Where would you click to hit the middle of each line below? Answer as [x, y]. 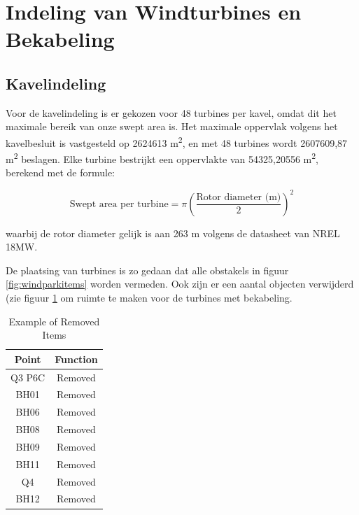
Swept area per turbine [119, 204]
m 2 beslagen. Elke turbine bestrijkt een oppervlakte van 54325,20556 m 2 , [162, 158]
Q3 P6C [28, 377]
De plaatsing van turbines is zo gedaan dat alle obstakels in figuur [147, 270]
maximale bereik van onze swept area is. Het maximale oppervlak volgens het [172, 126]
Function [76, 359]
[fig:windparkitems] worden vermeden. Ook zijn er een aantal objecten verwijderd [180, 284]
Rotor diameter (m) [239, 198]
